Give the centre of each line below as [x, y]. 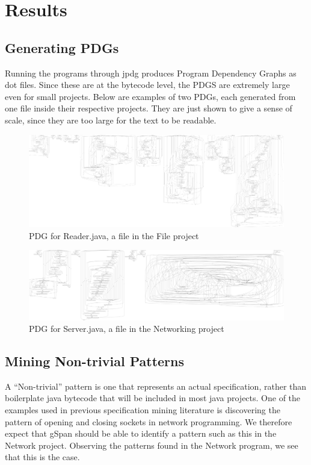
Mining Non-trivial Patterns [95, 361]
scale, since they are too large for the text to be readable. [111, 120]
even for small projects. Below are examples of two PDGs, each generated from [150, 96]
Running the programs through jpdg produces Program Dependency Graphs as [151, 73]
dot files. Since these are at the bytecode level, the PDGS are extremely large [147, 85]
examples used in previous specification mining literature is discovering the [143, 410]
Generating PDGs [62, 47]
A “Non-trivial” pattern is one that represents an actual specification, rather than [156, 386]
